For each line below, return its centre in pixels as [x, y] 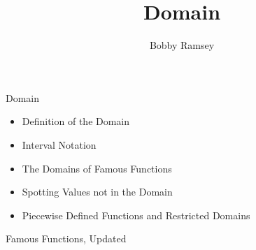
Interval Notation [59, 144]
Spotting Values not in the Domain [97, 192]
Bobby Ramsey [182, 45]
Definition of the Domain [76, 121]
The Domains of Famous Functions [97, 168]
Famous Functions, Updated [66, 238]
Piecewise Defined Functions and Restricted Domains [136, 215]
